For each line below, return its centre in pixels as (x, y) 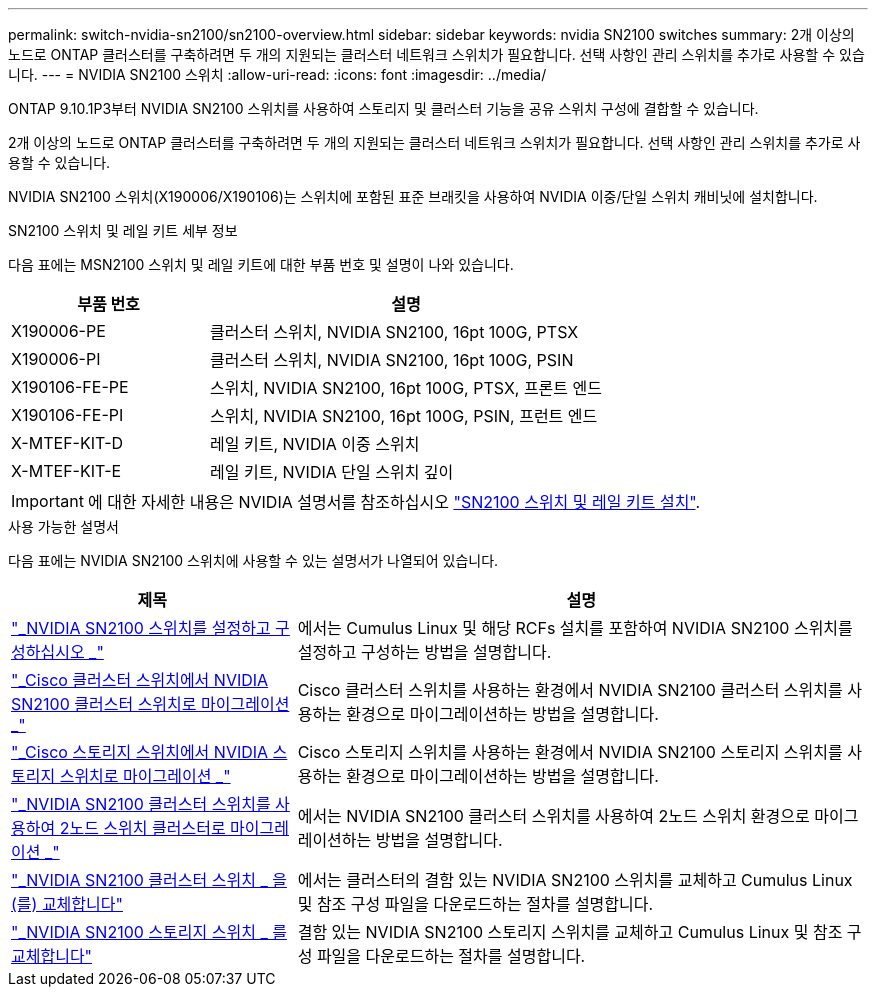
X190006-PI (56, 359)
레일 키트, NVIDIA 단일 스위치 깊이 (332, 472)
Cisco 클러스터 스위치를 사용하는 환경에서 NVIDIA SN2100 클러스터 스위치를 (570, 690)
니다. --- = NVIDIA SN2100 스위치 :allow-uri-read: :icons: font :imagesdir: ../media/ (277, 74)
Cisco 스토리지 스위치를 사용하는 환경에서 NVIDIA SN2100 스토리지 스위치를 (570, 752)
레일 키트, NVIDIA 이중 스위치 (315, 444)
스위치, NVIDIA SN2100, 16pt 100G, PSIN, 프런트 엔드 (404, 416)
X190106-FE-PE (70, 387)
